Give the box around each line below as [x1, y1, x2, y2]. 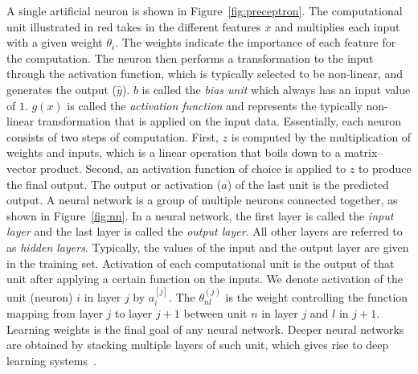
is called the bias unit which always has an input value [141, 80, 411, 97]
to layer [114, 304, 153, 321]
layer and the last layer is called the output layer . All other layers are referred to [6, 223, 403, 240]
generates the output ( [6, 80, 117, 97]
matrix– [344, 144, 383, 161]
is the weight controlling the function [225, 288, 408, 305]
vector [6, 159, 37, 176]
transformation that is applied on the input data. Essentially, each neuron [37, 113, 402, 129]
